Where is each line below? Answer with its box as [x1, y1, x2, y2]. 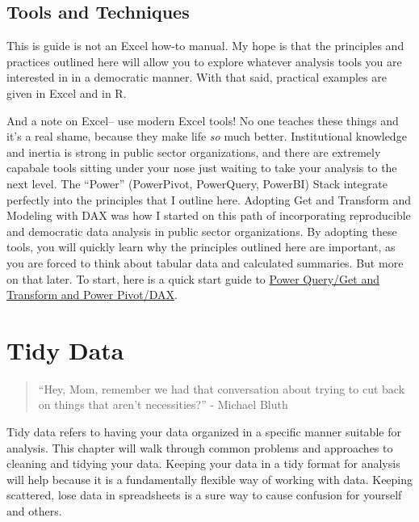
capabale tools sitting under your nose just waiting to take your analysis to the [6, 159, 397, 176]
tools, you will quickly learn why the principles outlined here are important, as [6, 238, 396, 255]
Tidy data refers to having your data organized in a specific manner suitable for [6, 423, 401, 440]
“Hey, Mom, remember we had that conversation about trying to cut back [38, 380, 405, 397]
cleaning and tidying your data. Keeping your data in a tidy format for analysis [6, 455, 400, 472]
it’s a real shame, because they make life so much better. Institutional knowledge [6, 128, 407, 145]
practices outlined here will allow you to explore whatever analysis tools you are [6, 53, 402, 69]
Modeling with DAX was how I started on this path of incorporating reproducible [6, 207, 411, 224]
